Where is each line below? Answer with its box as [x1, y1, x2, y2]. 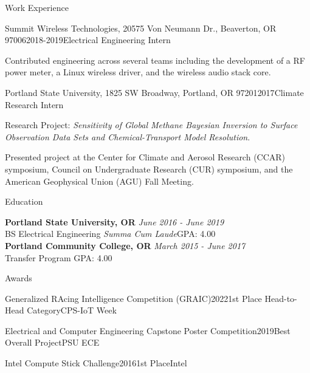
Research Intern [5, 98, 64, 111]
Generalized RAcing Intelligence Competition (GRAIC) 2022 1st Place [5, 292, 262, 304]
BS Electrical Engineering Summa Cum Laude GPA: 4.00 [5, 227, 216, 240]
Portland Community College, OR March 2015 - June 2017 [5, 239, 246, 252]
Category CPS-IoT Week [27, 304, 117, 317]
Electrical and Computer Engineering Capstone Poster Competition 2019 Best [5, 324, 291, 337]
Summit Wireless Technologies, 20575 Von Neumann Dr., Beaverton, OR [5, 21, 277, 34]
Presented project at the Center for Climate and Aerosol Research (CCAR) [5, 151, 286, 163]
